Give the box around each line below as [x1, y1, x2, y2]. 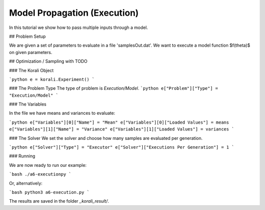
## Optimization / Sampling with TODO [9, 58, 88, 64]
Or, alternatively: [9, 180, 43, 186]
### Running [9, 153, 35, 159]
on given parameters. [9, 49, 53, 55]
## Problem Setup [9, 33, 46, 39]
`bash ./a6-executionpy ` [9, 172, 72, 177]
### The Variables [9, 101, 47, 107]
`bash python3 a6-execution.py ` [9, 189, 90, 195]
